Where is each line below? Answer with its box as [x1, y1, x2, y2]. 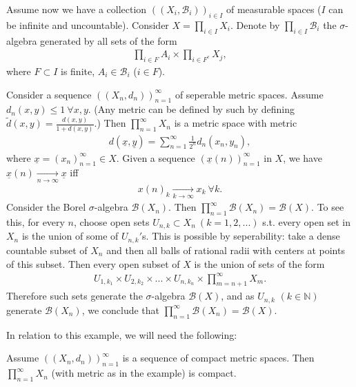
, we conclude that [81, 302, 160, 317]
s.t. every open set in [262, 215, 350, 229]
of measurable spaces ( [226, 2, 322, 16]
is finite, [60, 64, 95, 79]
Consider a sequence [6, 87, 92, 101]
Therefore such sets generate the [6, 289, 143, 303]
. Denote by [230, 17, 280, 32]
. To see [311, 200, 344, 214]
